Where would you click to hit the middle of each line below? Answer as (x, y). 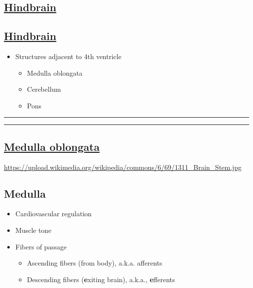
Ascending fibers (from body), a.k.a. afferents (95, 263)
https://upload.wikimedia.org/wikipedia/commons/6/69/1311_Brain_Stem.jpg (123, 167)
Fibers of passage (41, 246)
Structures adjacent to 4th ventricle (68, 56)
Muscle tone (33, 230)
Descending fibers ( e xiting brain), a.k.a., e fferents (101, 279)
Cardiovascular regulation (54, 214)
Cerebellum (44, 89)
